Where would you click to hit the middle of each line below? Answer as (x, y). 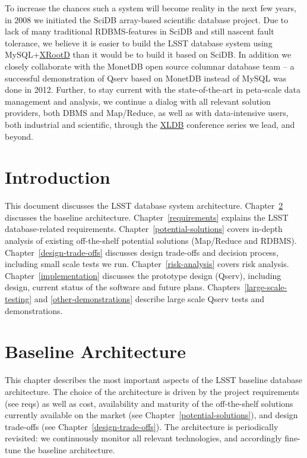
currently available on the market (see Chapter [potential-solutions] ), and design (151, 415)
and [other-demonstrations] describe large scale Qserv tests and (149, 299)
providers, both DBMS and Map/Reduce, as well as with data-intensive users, (147, 113)
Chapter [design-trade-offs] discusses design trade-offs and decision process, (142, 252)
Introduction (58, 177)
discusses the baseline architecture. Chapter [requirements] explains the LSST (147, 217)
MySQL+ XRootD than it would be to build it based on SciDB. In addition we (148, 54)
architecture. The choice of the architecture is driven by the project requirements (152, 391)
